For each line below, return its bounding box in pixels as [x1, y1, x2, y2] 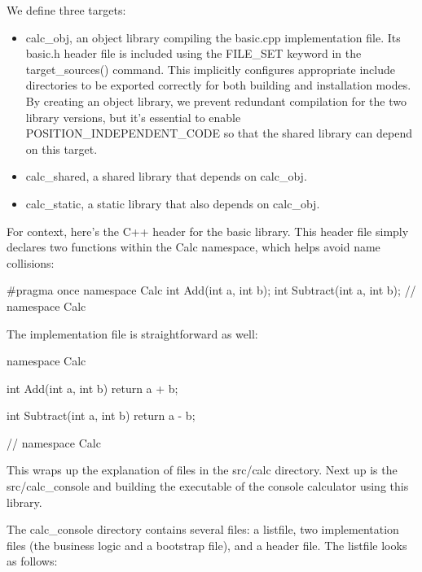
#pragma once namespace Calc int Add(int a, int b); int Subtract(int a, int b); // [7, 282, 416, 299]
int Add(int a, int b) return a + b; [7, 379, 178, 396]
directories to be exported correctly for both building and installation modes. [25, 76, 411, 94]
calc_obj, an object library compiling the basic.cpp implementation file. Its [25, 28, 401, 46]
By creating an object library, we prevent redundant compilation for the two [25, 92, 407, 109]
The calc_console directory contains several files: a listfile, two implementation [7, 521, 399, 538]
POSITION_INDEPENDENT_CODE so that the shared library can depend [25, 124, 412, 142]
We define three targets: [7, 2, 126, 18]
